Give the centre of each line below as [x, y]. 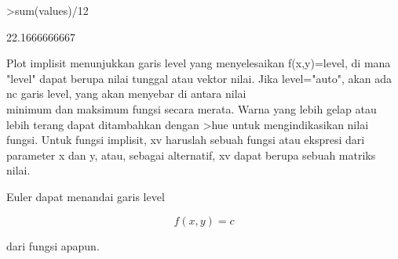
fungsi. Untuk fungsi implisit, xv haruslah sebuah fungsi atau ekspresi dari [186, 140]
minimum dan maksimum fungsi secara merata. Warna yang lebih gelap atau [192, 108]
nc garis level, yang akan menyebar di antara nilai [126, 94]
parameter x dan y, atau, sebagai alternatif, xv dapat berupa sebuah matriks [191, 155]
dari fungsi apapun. [53, 245]
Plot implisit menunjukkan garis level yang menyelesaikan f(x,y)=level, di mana [199, 63]
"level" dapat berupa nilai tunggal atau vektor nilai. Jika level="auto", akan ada [199, 78]
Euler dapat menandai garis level [86, 196]
